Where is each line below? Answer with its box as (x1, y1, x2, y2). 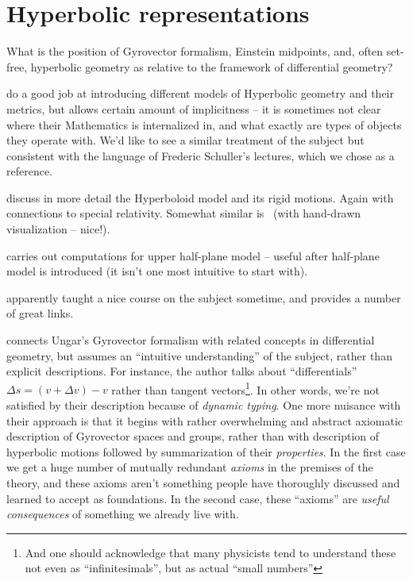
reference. (6, 163, 53, 179)
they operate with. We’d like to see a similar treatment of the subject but (6, 132, 365, 148)
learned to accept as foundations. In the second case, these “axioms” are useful (6, 490, 389, 506)
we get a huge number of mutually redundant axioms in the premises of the (6, 459, 373, 475)
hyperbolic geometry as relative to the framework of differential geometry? (30, 58, 393, 75)
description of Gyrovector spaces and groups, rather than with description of (6, 428, 380, 444)
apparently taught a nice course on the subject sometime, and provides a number (6, 289, 401, 306)
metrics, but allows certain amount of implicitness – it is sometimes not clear (6, 100, 381, 117)
